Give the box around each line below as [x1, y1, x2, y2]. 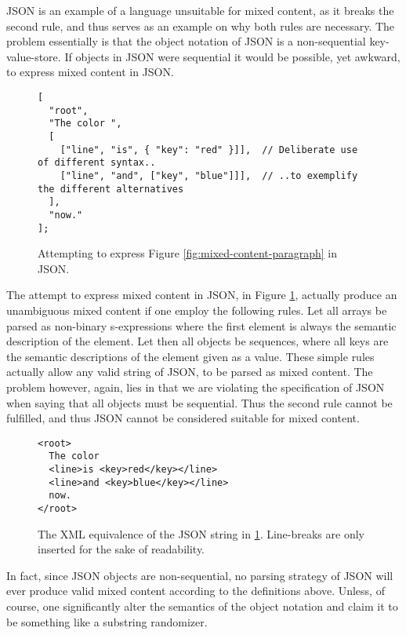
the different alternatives [38, 183, 184, 195]
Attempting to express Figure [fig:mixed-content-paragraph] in [38, 245, 338, 261]
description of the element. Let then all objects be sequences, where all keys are [6, 333, 389, 349]
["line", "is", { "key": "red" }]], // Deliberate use [60, 144, 358, 155]
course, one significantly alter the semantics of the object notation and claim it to [6, 598, 398, 615]
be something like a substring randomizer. [6, 613, 208, 630]
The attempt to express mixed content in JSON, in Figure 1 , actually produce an [6, 286, 397, 303]
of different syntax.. [38, 157, 156, 169]
